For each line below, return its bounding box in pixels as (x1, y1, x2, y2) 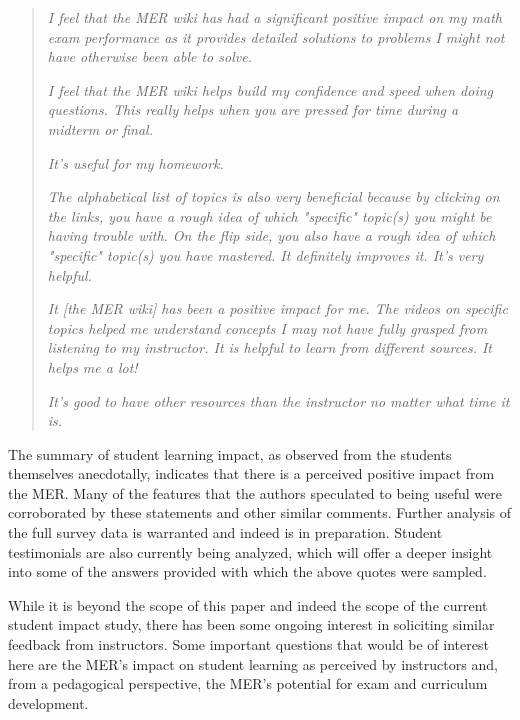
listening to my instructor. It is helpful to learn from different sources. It (47, 337, 492, 358)
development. (8, 692, 89, 713)
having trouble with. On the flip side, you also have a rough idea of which (47, 225, 496, 246)
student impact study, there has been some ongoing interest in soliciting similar (8, 614, 495, 635)
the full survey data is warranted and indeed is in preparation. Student (8, 522, 443, 543)
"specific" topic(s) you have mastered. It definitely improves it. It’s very (47, 244, 484, 265)
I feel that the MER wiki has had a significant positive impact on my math (47, 7, 502, 27)
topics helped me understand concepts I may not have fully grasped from (47, 317, 488, 338)
